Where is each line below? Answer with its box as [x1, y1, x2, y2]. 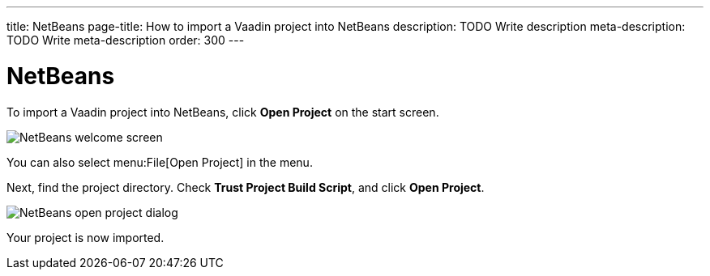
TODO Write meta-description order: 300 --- [6, 33, 245, 47]
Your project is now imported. [6, 230, 165, 244]
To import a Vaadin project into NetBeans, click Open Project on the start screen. [6, 104, 439, 119]
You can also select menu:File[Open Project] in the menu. [6, 155, 313, 169]
